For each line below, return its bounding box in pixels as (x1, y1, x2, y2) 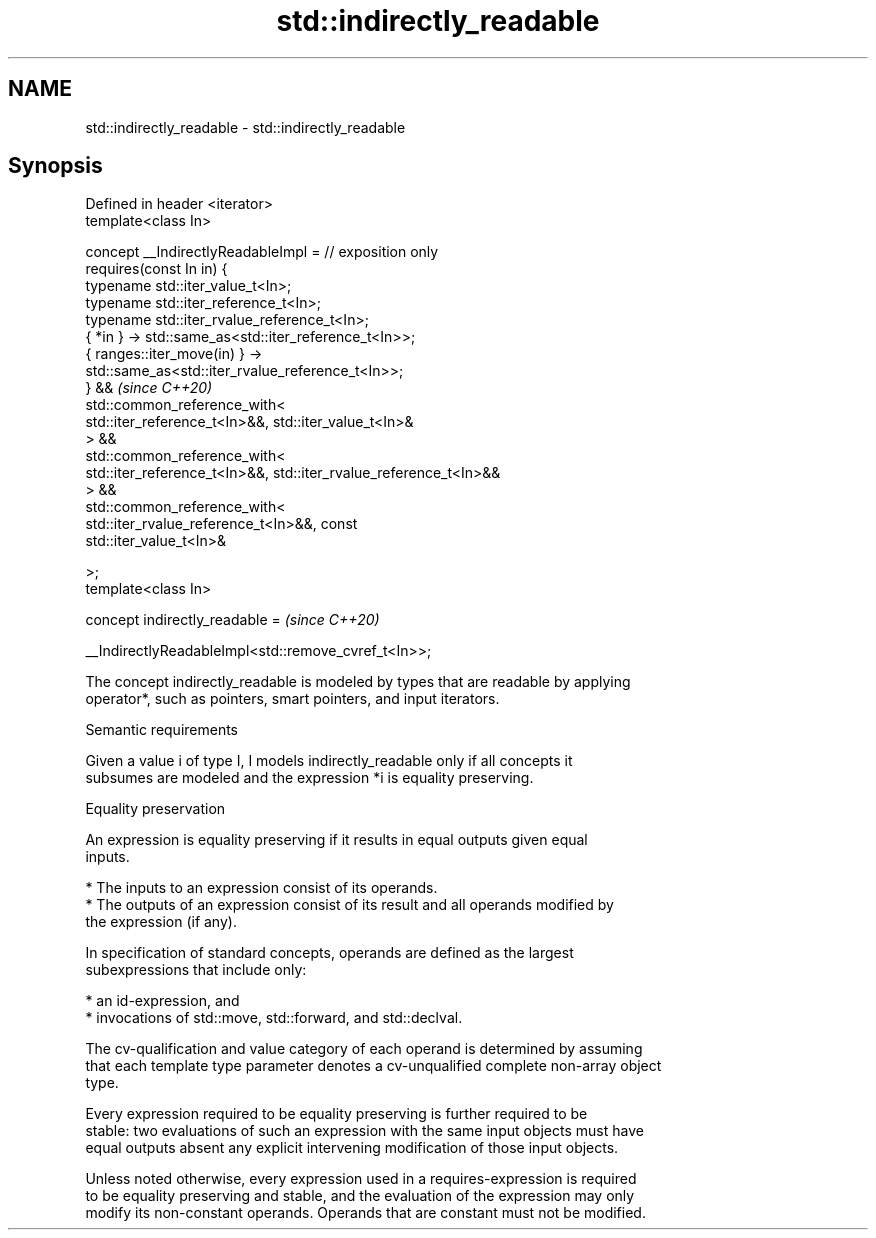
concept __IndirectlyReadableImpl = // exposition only (85, 243, 439, 261)
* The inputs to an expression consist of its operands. (85, 879, 438, 897)
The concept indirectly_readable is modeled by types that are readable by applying (85, 673, 631, 691)
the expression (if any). (85, 913, 237, 931)
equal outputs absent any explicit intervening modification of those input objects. (85, 1139, 619, 1157)
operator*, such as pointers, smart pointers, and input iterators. (85, 690, 500, 708)
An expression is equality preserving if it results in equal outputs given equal (85, 831, 588, 849)
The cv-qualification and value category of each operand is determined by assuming (85, 1040, 643, 1058)
